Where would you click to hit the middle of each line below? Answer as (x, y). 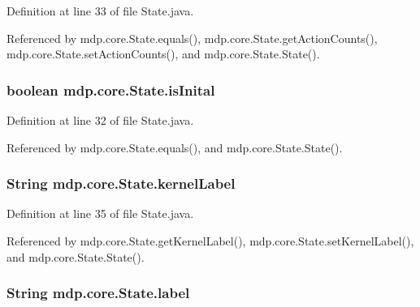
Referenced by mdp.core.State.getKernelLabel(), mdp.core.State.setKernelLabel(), (210, 241)
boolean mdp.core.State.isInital (111, 90)
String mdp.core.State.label (98, 293)
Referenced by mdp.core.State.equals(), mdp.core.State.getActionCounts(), (192, 38)
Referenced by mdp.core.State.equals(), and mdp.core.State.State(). (175, 147)
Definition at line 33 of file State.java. (100, 11)
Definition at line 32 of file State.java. (100, 120)
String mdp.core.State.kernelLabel (121, 183)
